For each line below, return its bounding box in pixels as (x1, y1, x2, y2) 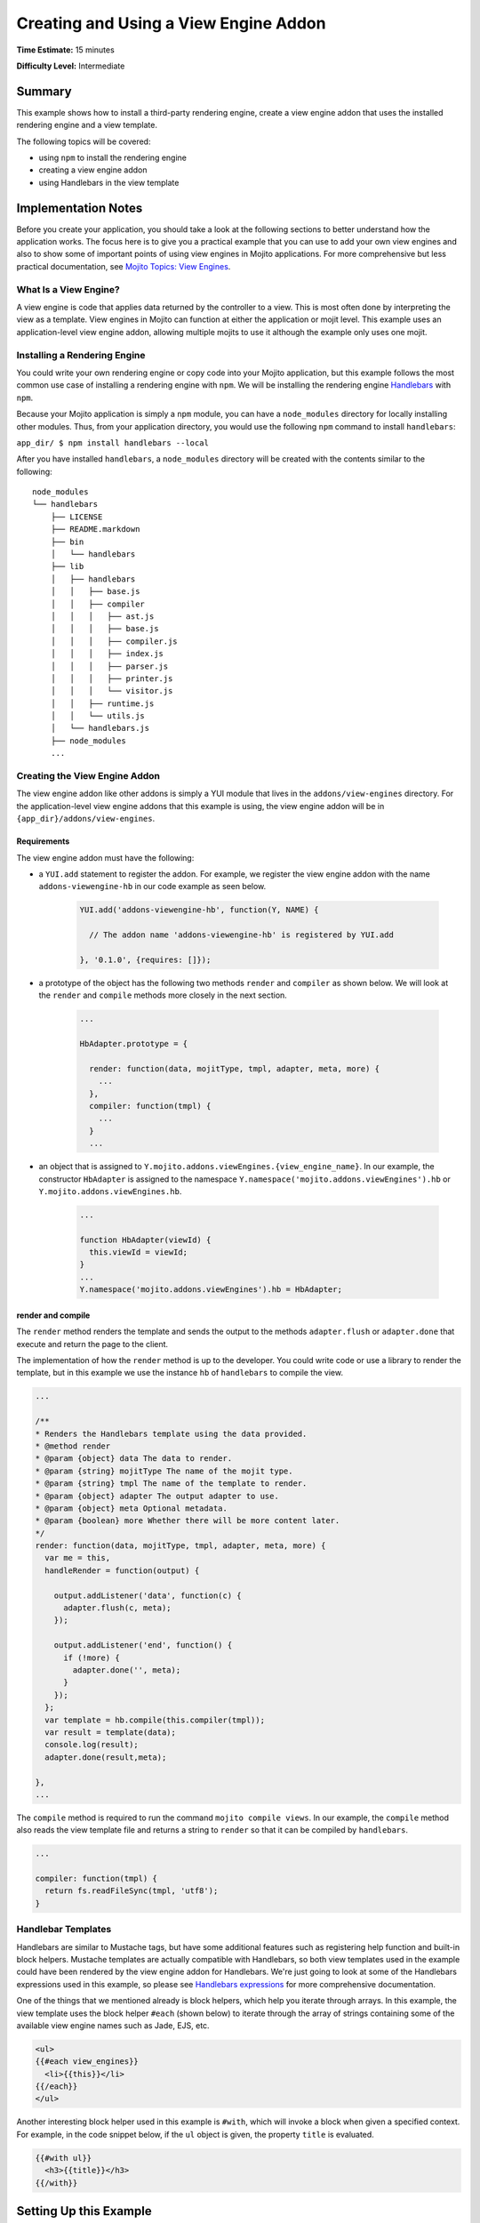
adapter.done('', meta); (72, 1665, 181, 1675)
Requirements (16, 836, 70, 847)
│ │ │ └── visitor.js (50, 686, 173, 696)
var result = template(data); (44, 1727, 177, 1737)
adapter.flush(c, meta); (63, 1603, 172, 1613)
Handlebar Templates (16, 1923, 112, 1936)
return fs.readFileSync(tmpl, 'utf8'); (44, 1886, 219, 1896)
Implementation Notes (16, 200, 143, 215)
